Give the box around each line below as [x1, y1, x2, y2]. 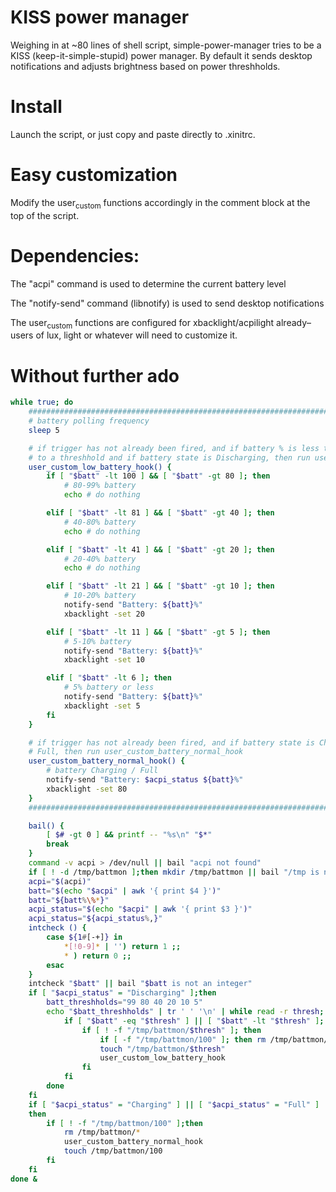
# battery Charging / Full [46, 766, 159, 776]
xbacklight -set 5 [63, 701, 141, 711]
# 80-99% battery [63, 481, 137, 491]
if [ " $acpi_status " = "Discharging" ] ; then [28, 988, 217, 998]
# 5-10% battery [63, 636, 132, 646]
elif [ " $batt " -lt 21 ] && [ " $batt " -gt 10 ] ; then [46, 581, 275, 591]
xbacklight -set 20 [63, 609, 145, 619]
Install [10, 96, 63, 118]
